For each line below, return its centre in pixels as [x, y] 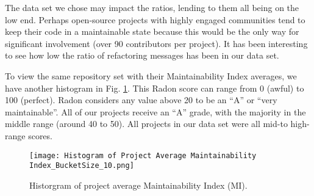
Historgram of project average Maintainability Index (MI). [138, 185]
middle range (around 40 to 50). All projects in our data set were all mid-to [146, 124]
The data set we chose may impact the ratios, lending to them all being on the [152, 7]
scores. [40, 135]
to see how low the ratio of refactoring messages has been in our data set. [142, 55]
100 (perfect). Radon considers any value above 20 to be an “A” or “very [141, 100]
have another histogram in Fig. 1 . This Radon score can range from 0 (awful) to [155, 88]
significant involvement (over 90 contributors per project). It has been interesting [156, 43]
